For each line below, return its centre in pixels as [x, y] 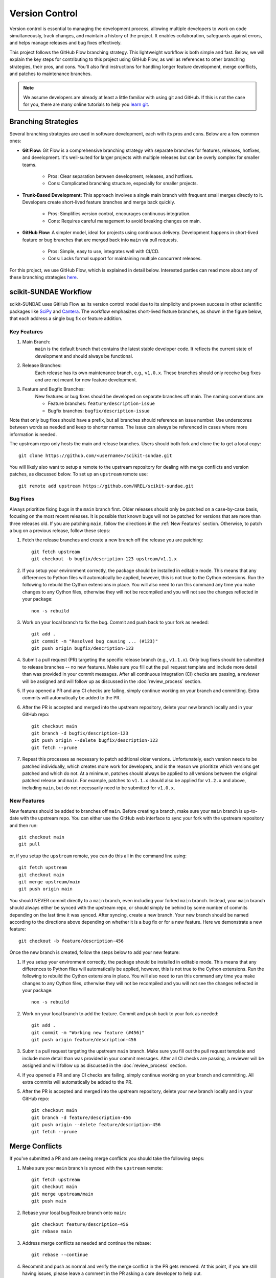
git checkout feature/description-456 [80, 1224]
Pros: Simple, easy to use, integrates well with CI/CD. [103, 252]
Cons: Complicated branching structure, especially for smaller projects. [123, 184]
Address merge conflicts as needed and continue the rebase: [87, 1243]
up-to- [250, 811]
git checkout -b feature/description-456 [71, 941]
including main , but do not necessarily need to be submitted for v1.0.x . [99, 788]
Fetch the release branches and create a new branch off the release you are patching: [113, 540]
